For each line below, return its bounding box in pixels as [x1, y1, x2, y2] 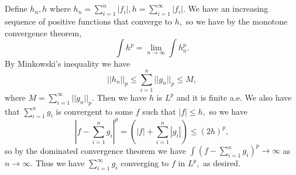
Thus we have [35, 157, 85, 169]
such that [142, 105, 176, 117]
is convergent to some [56, 105, 133, 117]
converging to [121, 157, 169, 169]
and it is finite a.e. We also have [176, 91, 292, 103]
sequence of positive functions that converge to [5, 15, 173, 27]
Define [5, 2, 27, 15]
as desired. [203, 157, 241, 169]
